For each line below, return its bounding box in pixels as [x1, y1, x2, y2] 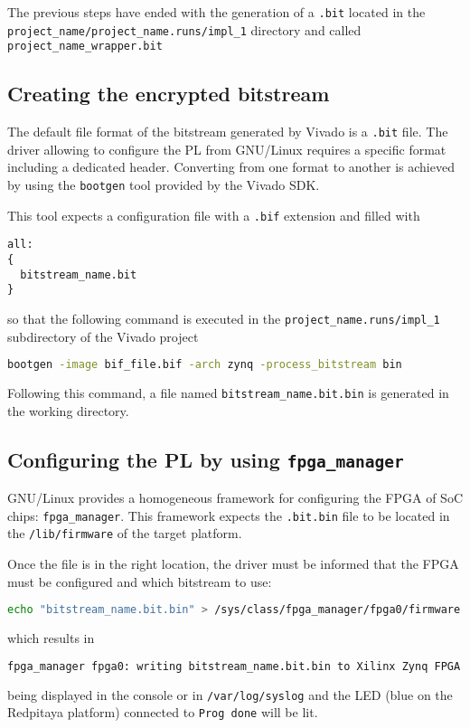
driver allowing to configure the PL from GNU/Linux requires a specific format [7, 139, 446, 158]
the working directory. [7, 401, 129, 420]
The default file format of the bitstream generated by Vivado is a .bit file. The [7, 122, 448, 141]
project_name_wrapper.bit [7, 40, 163, 53]
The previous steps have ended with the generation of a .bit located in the [7, 3, 426, 21]
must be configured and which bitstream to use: [7, 572, 272, 591]
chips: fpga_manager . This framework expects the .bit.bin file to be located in [7, 506, 450, 525]
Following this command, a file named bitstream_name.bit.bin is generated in [7, 383, 449, 402]
